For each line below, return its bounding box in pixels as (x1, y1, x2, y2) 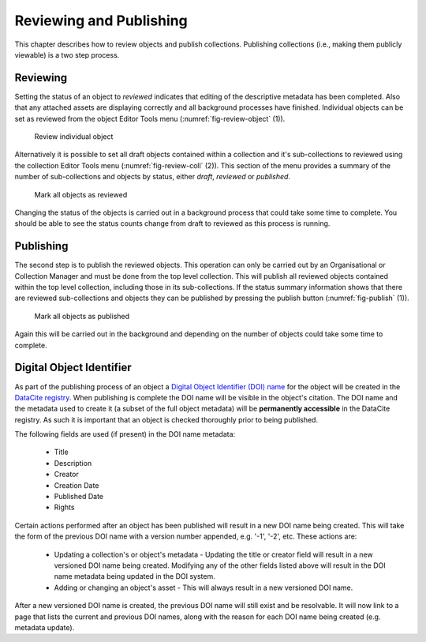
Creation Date (54, 480, 99, 490)
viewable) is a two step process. (14, 50, 120, 59)
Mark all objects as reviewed (34, 190, 128, 199)
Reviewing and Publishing (14, 12, 189, 29)
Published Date (54, 492, 104, 501)
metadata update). (14, 622, 75, 632)
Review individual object (34, 132, 114, 141)
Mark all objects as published (34, 311, 130, 321)
